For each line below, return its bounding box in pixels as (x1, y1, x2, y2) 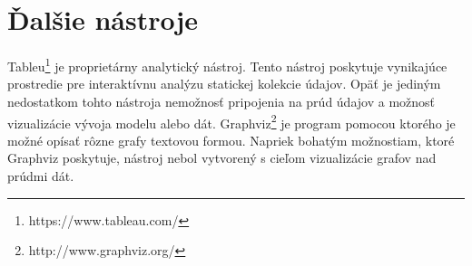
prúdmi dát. (7, 166, 74, 185)
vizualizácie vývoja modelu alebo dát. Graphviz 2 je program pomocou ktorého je (7, 110, 456, 132)
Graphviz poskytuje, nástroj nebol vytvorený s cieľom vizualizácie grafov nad (7, 148, 437, 167)
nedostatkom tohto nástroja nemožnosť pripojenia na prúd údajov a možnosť (7, 91, 436, 110)
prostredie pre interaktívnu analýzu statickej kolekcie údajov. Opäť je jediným (7, 74, 441, 93)
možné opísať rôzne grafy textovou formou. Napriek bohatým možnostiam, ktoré (7, 130, 455, 149)
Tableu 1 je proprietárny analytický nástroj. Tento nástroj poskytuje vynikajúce (7, 54, 447, 75)
